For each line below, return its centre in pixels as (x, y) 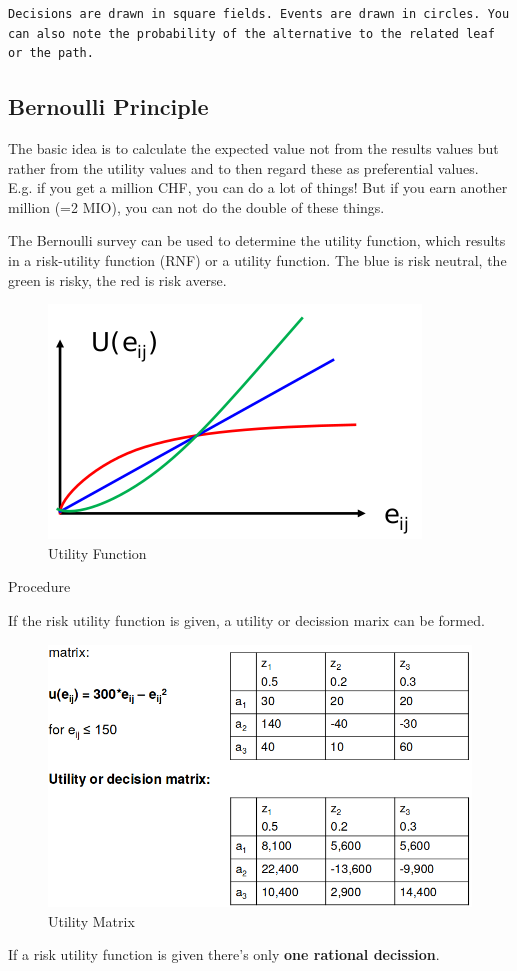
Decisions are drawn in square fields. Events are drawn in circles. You (259, 14)
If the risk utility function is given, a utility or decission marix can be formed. (246, 619)
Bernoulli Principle (108, 106)
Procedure (39, 586)
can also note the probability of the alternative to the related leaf (251, 33)
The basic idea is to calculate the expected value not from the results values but (253, 147)
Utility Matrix (91, 920)
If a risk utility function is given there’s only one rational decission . (224, 954)
